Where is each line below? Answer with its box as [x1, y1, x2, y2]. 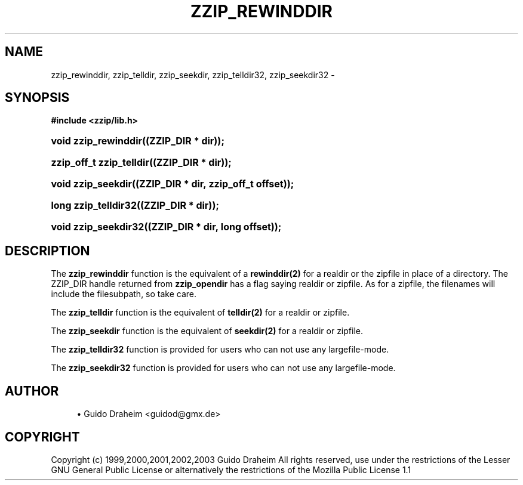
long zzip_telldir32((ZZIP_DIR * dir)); [51, 199, 219, 212]
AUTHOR [5, 383, 59, 398]
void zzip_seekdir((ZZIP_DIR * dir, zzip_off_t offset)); [51, 178, 294, 190]
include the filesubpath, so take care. [51, 289, 197, 299]
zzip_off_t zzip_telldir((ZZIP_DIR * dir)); [51, 156, 232, 169]
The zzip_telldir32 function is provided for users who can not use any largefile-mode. [51, 344, 389, 355]
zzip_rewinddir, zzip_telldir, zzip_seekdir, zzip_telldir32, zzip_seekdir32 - [51, 69, 335, 80]
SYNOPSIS [5, 90, 70, 106]
